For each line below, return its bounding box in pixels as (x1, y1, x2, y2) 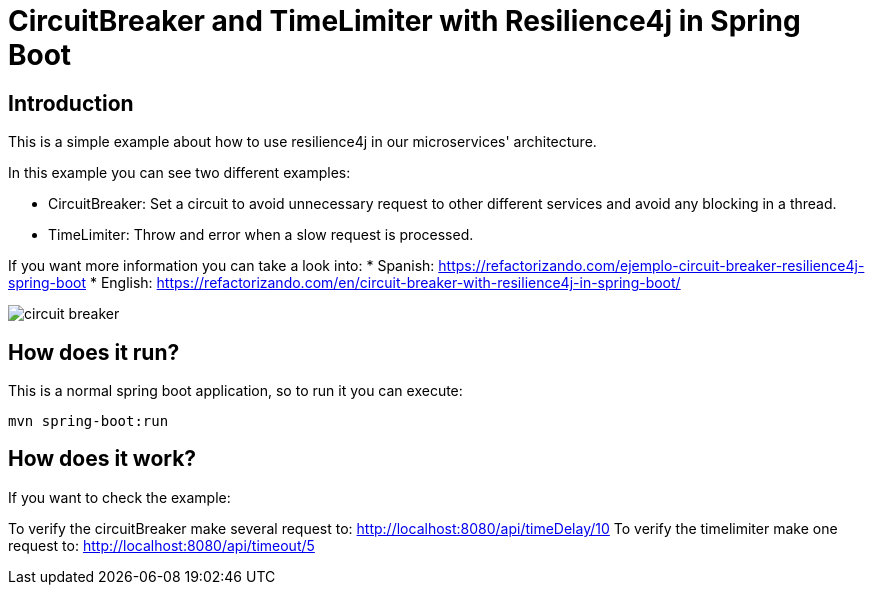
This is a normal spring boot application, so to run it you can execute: (8, 382, 463, 400)
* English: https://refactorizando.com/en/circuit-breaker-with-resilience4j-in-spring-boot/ (89, 274, 681, 292)
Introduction (8, 90, 134, 116)
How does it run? (8, 339, 180, 365)
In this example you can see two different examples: (8, 164, 351, 182)
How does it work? (8, 446, 197, 472)
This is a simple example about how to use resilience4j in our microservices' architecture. (8, 133, 597, 151)
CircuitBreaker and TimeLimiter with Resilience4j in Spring (8, 4, 801, 38)
